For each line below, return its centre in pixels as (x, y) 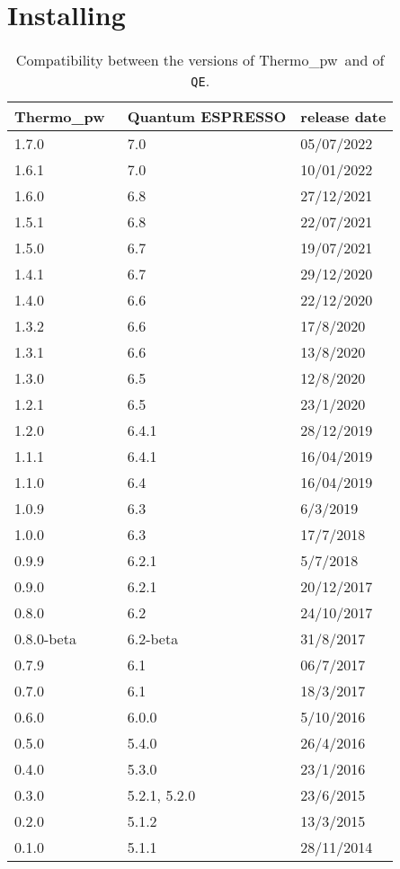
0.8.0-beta (45, 639)
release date (343, 117)
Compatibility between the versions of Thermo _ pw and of (200, 60)
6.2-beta (153, 639)
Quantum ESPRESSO (207, 117)
